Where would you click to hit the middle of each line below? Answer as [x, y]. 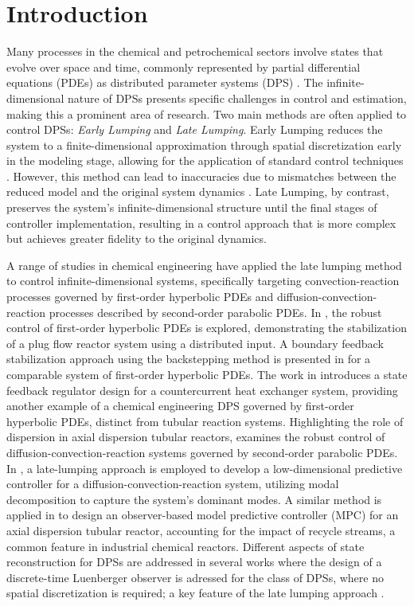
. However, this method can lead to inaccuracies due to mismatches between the [201, 176]
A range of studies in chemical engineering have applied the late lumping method [204, 265]
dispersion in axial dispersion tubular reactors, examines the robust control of [196, 437]
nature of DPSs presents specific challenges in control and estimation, [237, 98]
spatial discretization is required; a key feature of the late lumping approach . [195, 593]
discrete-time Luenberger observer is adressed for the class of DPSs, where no [195, 577]
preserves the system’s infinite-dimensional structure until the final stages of [192, 207]
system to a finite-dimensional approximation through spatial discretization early [204, 145]
